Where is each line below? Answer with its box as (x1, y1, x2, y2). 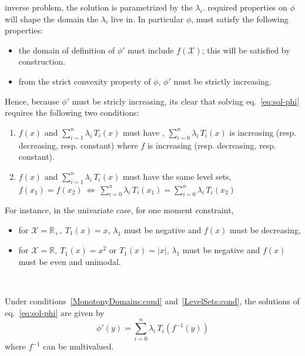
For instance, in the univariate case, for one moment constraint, (5, 204, 234, 216)
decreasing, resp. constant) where (18, 139, 138, 151)
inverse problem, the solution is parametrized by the (5, 1, 193, 13)
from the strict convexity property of (18, 75, 151, 87)
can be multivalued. (43, 340, 114, 352)
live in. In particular (110, 12, 184, 25)
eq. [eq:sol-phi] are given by (5, 306, 105, 318)
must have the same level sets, (122, 170, 232, 182)
